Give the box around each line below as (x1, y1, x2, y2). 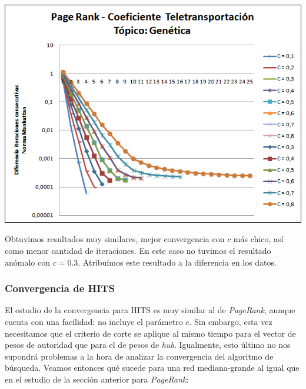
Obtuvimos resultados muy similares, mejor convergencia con (5, 233, 225, 245)
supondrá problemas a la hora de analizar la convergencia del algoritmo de (5, 350, 274, 362)
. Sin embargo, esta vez (189, 315, 272, 327)
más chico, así (233, 233, 284, 245)
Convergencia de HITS (5, 281, 115, 296)
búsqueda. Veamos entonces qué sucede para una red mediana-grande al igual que (5, 361, 300, 374)
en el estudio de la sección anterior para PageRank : (5, 373, 189, 385)
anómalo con (5, 256, 50, 268)
